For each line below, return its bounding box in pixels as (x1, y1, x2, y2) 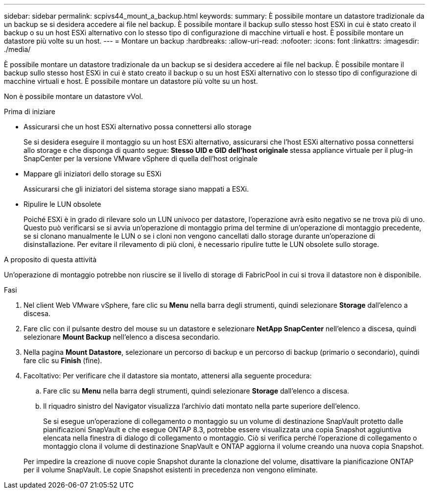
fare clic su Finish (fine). (24, 356, 102, 365)
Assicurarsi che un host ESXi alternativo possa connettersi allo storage (24, 123, 252, 131)
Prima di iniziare (4, 107, 55, 116)
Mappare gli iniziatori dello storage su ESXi (24, 170, 162, 178)
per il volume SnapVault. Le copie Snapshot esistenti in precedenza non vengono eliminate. (24, 466, 318, 474)
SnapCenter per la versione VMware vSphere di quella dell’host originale (24, 154, 258, 163)
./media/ (4, 45, 31, 53)
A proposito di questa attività (4, 255, 97, 264)
